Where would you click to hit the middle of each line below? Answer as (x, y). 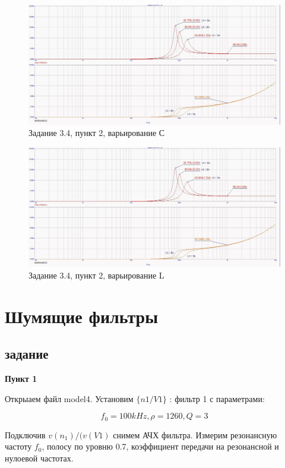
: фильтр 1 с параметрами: (217, 398)
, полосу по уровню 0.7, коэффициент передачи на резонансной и (160, 446)
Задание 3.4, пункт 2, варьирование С (97, 133)
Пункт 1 (21, 379)
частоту (18, 446)
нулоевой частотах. (39, 458)
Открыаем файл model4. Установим (69, 398)
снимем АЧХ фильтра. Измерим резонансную (195, 434)
